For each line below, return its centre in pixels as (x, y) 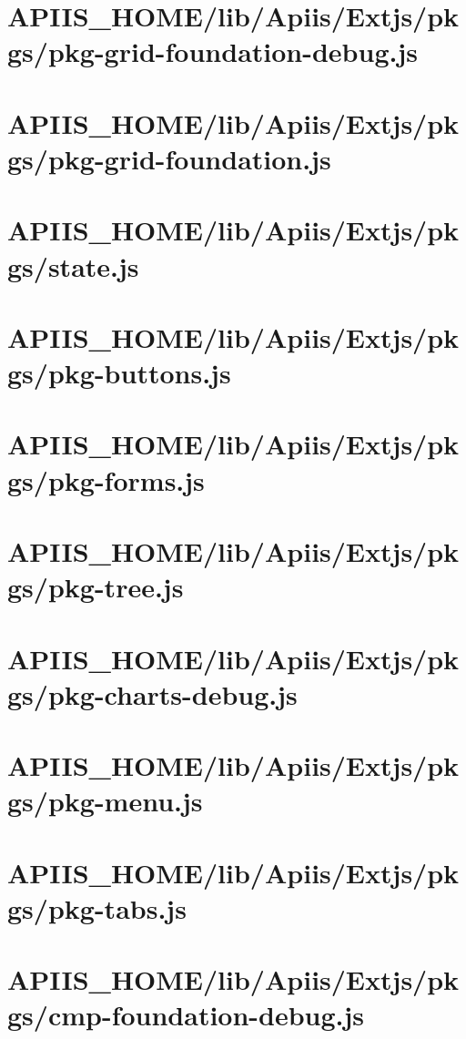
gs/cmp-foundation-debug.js (186, 1015)
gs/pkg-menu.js (105, 801)
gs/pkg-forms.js (106, 479)
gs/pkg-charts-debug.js (152, 693)
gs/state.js (73, 265)
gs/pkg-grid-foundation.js (169, 158)
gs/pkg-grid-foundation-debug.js (213, 51)
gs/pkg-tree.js (96, 587)
